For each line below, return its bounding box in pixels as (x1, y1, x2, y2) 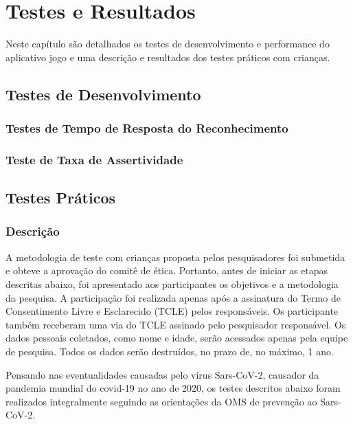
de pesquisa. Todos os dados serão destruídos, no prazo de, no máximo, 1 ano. (5, 344, 334, 358)
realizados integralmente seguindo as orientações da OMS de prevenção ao (5, 394, 317, 408)
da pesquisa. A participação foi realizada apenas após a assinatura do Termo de (5, 290, 341, 304)
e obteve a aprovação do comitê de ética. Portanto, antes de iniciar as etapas (5, 263, 328, 278)
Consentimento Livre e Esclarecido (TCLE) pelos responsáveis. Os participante (5, 304, 339, 318)
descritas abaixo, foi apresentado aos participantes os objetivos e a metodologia (5, 276, 339, 291)
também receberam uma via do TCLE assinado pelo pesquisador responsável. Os (5, 317, 346, 331)
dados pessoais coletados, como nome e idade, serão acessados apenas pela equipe (5, 331, 348, 345)
